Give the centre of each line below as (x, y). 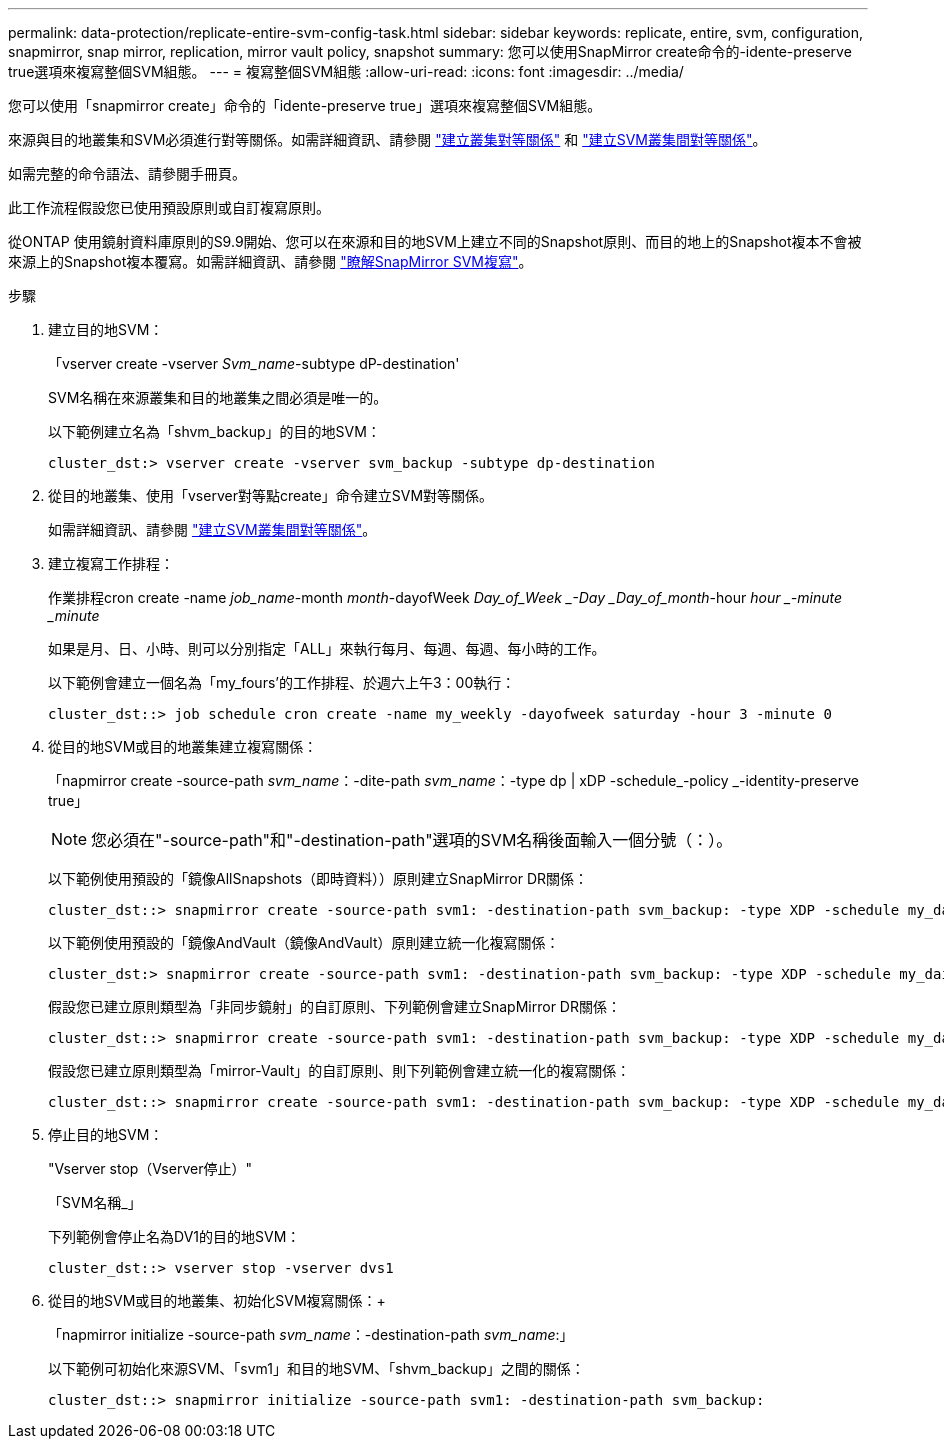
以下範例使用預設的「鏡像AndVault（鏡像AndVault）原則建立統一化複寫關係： (304, 942)
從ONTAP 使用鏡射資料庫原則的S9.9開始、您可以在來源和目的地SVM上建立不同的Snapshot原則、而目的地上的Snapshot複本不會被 (435, 241)
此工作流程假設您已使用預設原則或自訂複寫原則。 (169, 207)
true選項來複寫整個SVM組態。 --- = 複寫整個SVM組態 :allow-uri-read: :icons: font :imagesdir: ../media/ (346, 71)
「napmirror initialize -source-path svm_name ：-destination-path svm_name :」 (311, 1334)
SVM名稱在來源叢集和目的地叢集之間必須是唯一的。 (218, 397)
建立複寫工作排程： (111, 563)
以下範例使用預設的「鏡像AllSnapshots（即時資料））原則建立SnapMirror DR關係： (318, 878)
